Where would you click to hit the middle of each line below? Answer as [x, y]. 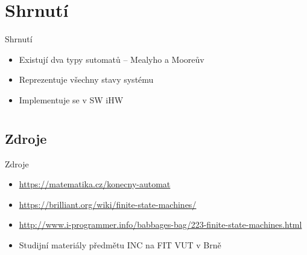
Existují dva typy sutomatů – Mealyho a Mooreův [112, 59]
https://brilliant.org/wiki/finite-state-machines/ [108, 204]
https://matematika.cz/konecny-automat [95, 184]
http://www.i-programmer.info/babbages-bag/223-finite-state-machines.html [160, 224]
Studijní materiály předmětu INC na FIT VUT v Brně [120, 244]
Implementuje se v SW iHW [71, 99]
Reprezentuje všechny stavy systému [86, 79]
